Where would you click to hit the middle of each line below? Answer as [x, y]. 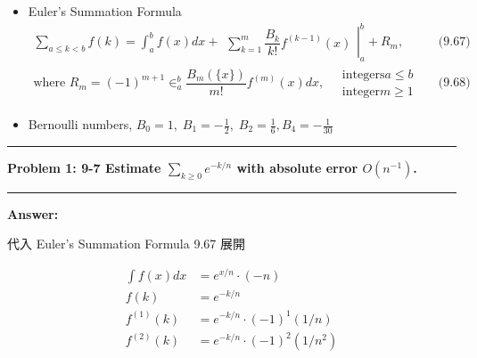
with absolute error [297, 167]
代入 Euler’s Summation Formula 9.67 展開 [126, 244]
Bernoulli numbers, [80, 124]
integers [363, 74]
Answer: [33, 213]
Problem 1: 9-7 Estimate [84, 167]
